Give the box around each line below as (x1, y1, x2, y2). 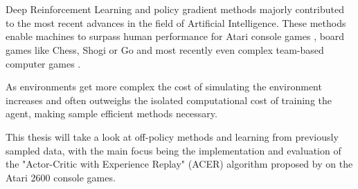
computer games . (6, 56, 81, 70)
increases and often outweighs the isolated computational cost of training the (6, 92, 332, 107)
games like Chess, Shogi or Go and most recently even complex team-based (6, 42, 324, 57)
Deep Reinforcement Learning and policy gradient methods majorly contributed (6, 2, 344, 17)
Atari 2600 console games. (6, 170, 116, 184)
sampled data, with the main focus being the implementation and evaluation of (6, 143, 341, 157)
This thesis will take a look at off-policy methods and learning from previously (6, 129, 339, 143)
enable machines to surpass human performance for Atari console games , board (6, 29, 345, 43)
